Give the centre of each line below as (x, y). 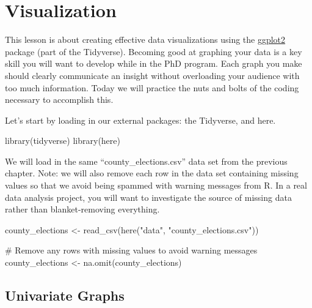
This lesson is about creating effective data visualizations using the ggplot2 (145, 39)
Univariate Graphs (65, 295)
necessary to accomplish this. (59, 100)
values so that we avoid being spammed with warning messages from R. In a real (156, 185)
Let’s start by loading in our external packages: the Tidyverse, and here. (140, 120)
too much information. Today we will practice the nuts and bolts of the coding (152, 87)
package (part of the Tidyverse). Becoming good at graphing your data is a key (154, 51)
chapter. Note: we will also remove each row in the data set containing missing (152, 173)
